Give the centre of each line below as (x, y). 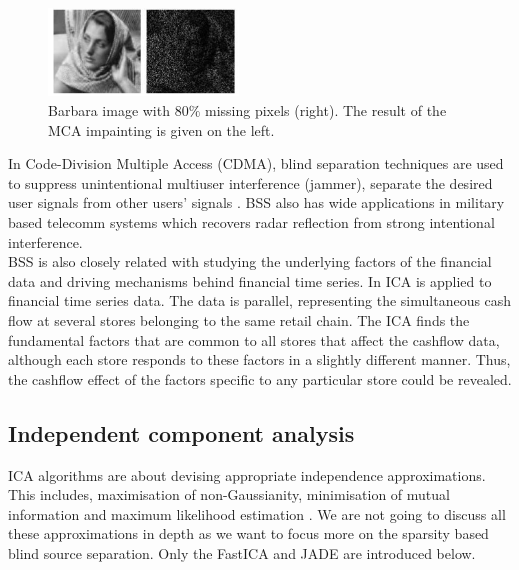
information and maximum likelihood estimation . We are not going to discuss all (257, 513)
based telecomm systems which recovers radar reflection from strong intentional (251, 221)
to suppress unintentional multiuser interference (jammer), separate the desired (250, 182)
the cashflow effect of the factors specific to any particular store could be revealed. (260, 378)
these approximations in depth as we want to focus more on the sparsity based (248, 533)
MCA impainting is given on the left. (161, 129)
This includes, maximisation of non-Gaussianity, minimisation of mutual (229, 494)
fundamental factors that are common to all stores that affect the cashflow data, (254, 339)
